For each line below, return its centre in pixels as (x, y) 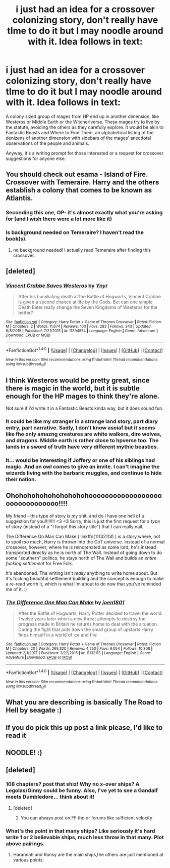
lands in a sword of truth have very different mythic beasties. (82, 447)
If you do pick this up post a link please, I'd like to (84, 727)
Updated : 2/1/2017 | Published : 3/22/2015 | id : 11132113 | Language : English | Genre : (79, 653)
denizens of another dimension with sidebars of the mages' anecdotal (78, 138)
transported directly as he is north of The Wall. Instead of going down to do (84, 553)
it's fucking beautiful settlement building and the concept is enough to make (85, 578)
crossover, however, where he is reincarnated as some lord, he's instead (81, 547)
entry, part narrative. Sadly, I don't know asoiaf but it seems (80, 427)
